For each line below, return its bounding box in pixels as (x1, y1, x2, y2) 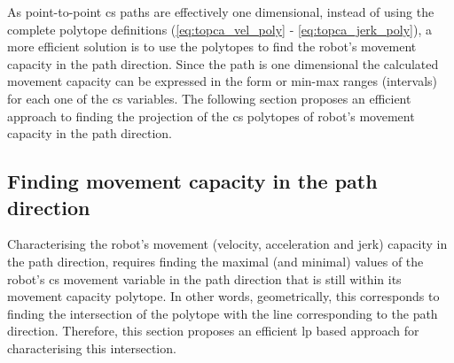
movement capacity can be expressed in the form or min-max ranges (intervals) (7, 72, 438, 90)
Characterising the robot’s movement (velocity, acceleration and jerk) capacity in (7, 235, 448, 253)
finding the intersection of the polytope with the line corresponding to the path (7, 304, 438, 322)
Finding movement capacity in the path (7, 167, 378, 195)
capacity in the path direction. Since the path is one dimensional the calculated (7, 54, 439, 73)
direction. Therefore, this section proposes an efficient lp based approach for (7, 321, 419, 340)
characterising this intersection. (7, 338, 176, 357)
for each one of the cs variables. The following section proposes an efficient (7, 89, 411, 107)
